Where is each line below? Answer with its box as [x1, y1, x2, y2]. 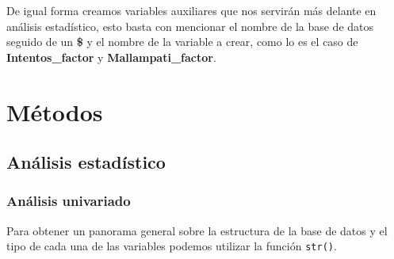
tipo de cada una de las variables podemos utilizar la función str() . [6, 238, 337, 254]
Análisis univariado [6, 191, 131, 211]
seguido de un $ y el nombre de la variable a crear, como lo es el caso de [6, 33, 358, 50]
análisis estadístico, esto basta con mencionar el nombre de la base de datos [6, 17, 374, 34]
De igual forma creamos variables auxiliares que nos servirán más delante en [6, 2, 377, 18]
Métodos [6, 95, 103, 128]
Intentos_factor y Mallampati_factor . [6, 48, 216, 65]
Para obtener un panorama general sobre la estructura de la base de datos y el [6, 222, 388, 238]
